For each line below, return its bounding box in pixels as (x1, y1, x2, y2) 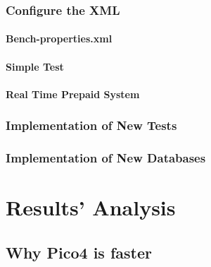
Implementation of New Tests (6, 117, 177, 134)
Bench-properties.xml (6, 31, 113, 46)
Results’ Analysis (6, 193, 176, 222)
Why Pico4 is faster (6, 241, 152, 263)
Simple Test (6, 59, 64, 73)
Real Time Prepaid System (6, 86, 140, 101)
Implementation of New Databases (6, 149, 206, 167)
